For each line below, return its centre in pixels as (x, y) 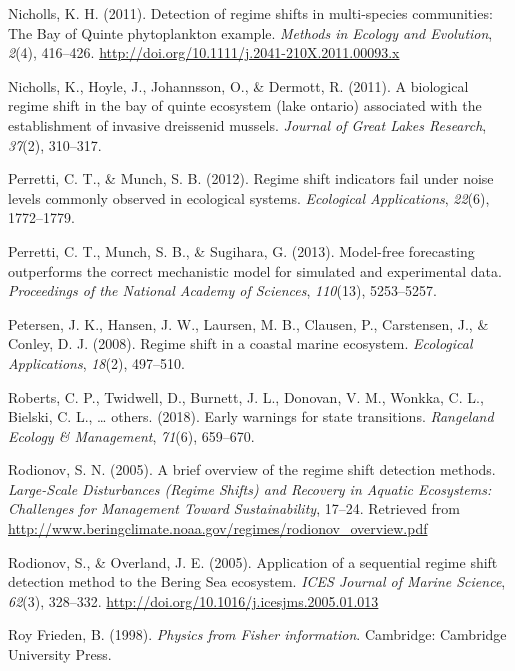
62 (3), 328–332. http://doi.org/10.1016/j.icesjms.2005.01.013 (193, 600)
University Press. (60, 654)
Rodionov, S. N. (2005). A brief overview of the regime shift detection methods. (252, 469)
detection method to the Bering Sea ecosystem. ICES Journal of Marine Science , (257, 581)
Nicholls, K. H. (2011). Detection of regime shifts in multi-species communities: (250, 13)
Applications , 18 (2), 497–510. (96, 362)
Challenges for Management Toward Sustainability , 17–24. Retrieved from (234, 508)
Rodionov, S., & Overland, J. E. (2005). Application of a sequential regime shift (253, 561)
